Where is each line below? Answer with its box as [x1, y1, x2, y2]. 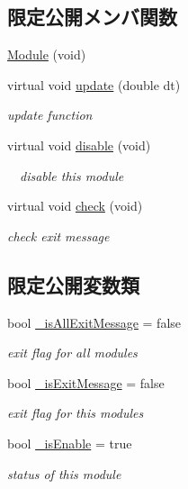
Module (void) [7, 45, 86, 64]
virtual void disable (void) [7, 135, 151, 154]
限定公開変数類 [7, 270, 139, 298]
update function [7, 105, 93, 124]
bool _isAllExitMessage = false [7, 312, 182, 331]
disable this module [19, 166, 124, 185]
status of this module [7, 464, 121, 483]
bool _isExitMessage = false [7, 373, 165, 392]
